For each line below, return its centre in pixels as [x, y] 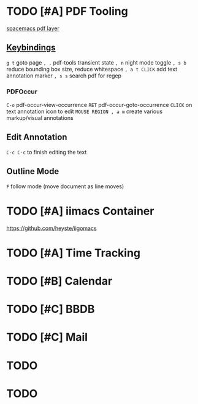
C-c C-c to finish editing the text [47, 152]
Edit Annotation [37, 137]
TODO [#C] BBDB [51, 309]
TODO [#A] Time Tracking [74, 253]
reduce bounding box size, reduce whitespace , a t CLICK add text [92, 69]
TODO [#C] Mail [47, 337]
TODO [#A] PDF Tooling [67, 11]
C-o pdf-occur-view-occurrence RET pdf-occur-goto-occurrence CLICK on [99, 105]
